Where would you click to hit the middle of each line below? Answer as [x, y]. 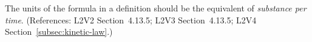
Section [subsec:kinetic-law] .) [59, 31]
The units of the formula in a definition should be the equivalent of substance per [156, 8]
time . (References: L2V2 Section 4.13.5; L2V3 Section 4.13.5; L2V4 [131, 19]
